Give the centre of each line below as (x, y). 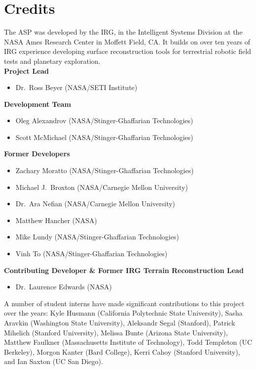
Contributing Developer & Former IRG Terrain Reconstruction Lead (124, 270)
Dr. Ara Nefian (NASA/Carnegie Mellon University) (95, 204)
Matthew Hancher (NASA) (56, 220)
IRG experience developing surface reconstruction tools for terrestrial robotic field (128, 51)
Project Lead (27, 70)
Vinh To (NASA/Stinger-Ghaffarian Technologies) (91, 254)
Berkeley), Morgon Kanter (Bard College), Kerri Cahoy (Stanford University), (122, 351)
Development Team (37, 104)
